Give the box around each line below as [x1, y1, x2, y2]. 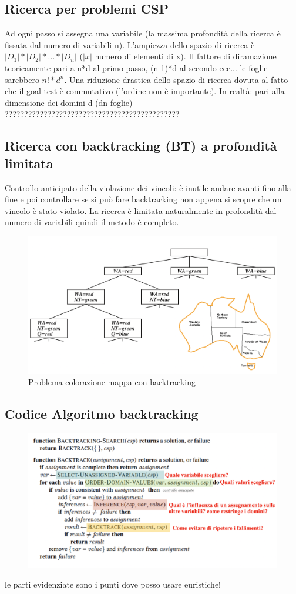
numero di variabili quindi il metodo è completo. [5, 216, 179, 228]
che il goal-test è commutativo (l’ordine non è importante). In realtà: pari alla [5, 85, 285, 97]
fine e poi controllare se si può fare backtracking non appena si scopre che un [5, 193, 282, 205]
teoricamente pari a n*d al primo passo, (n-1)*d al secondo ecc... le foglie [5, 61, 268, 74]
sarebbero [5, 73, 39, 85]
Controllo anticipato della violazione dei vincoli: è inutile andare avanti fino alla [5, 181, 291, 193]
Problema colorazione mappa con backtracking [28, 376, 196, 388]
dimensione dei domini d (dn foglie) [5, 96, 133, 108]
